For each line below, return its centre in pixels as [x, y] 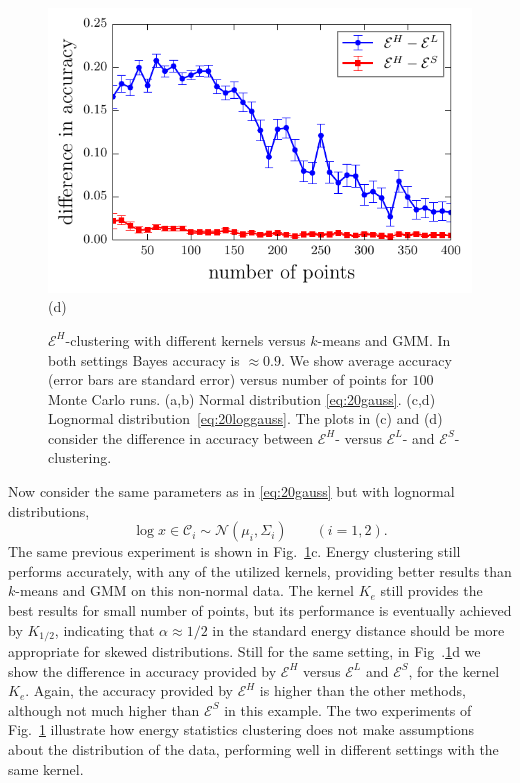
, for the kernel [454, 670]
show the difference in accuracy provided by [142, 670]
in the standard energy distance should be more [358, 629]
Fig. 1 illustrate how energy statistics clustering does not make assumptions [241, 729]
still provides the [431, 590]
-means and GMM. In [384, 339]
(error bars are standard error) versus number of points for [228, 379]
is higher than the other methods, [362, 690]
